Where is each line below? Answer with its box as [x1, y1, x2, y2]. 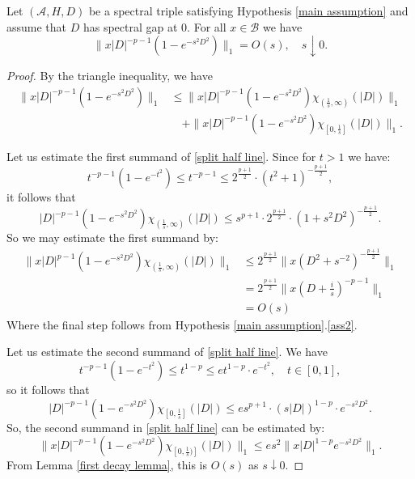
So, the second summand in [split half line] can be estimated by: [6, 418, 325, 435]
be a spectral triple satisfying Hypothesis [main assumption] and [88, 2, 409, 19]
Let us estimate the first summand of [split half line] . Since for [6, 147, 316, 164]
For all [193, 18, 227, 35]
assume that [6, 18, 67, 35]
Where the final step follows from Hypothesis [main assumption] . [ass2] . [6, 316, 358, 333]
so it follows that [6, 380, 90, 397]
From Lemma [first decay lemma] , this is [6, 456, 208, 473]
